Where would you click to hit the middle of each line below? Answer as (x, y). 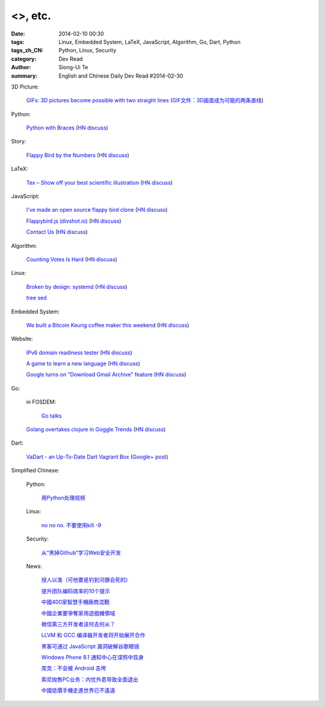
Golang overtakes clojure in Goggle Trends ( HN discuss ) (96, 430)
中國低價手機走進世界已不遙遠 (78, 690)
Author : (21, 67)
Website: (22, 339)
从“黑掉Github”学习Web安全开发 (81, 552)
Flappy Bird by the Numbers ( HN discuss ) (78, 155)
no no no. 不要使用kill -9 (71, 525)
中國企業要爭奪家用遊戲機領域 (78, 613)
